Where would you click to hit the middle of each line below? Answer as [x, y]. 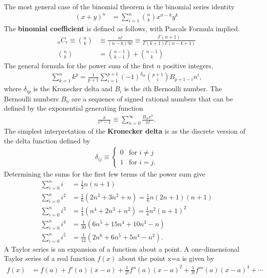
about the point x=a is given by [166, 258]
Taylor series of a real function [49, 258]
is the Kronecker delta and [73, 89]
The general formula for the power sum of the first [79, 66]
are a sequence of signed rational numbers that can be [152, 98]
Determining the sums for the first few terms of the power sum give [105, 174]
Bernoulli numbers [31, 98]
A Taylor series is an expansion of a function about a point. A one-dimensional [122, 248]
